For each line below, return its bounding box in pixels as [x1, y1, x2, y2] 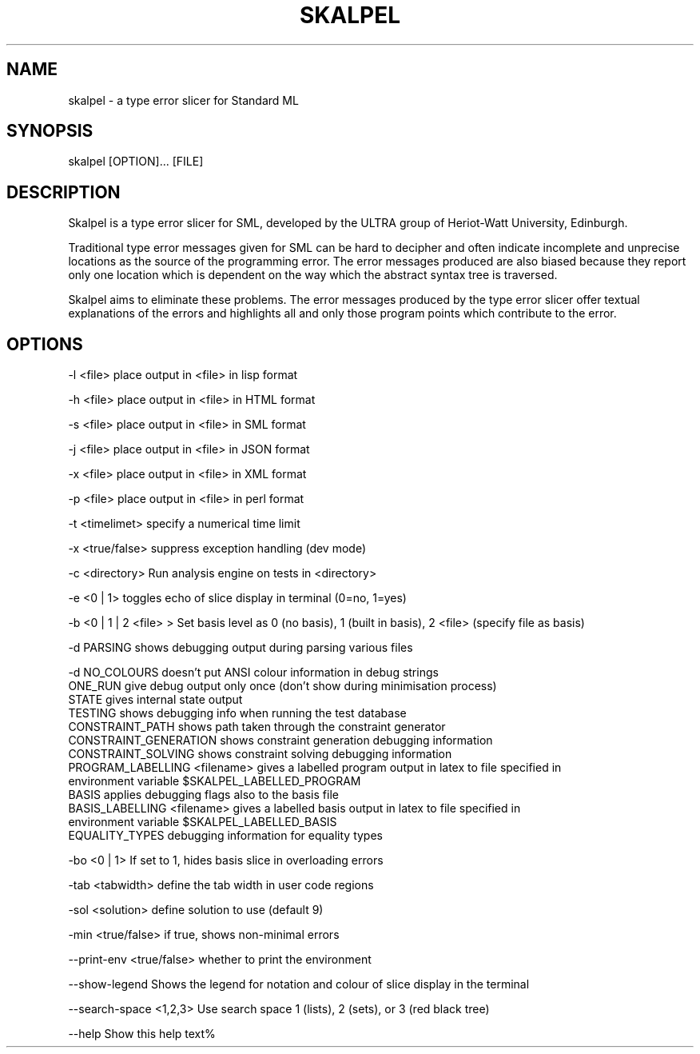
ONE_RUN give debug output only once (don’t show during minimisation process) [68, 679, 497, 693]
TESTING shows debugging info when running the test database [68, 706, 407, 721]
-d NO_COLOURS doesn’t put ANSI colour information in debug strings [68, 665, 439, 680]
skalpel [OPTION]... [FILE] [68, 154, 204, 169]
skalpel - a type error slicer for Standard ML [68, 93, 299, 107]
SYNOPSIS [6, 121, 93, 142]
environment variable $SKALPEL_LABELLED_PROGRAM [68, 774, 361, 789]
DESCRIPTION [6, 182, 121, 202]
